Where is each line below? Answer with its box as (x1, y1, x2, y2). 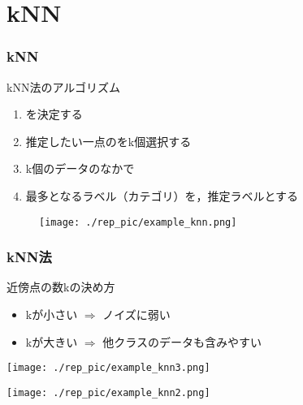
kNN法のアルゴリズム (6, 78, 120, 95)
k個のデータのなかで (25, 160, 135, 177)
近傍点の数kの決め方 (6, 278, 115, 295)
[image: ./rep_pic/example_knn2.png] (6, 386, 210, 399)
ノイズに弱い (102, 306, 171, 323)
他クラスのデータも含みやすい (102, 333, 262, 350)
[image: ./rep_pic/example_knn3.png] (6, 362, 210, 374)
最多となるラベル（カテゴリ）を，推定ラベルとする (25, 187, 298, 204)
